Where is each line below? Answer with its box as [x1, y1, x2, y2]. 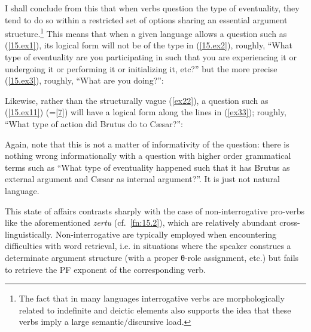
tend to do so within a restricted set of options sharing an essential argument [5, 13, 288, 26]
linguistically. [5, 228, 53, 240]
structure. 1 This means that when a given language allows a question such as [5, 26, 287, 39]
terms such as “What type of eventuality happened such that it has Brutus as [5, 161, 290, 173]
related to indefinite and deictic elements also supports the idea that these [19, 303, 291, 316]
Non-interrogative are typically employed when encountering [55, 228, 277, 240]
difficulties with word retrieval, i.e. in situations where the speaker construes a [5, 239, 291, 252]
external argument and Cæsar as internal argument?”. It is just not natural [5, 173, 280, 185]
